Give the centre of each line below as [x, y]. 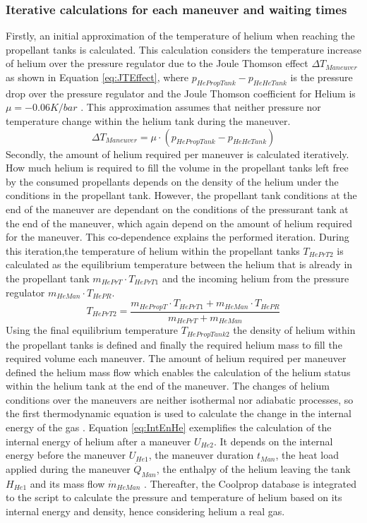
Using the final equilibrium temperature [92, 330]
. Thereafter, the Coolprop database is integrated [251, 483]
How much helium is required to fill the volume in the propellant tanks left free [177, 168]
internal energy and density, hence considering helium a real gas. [145, 511]
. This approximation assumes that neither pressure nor [201, 107]
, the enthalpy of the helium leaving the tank [253, 468]
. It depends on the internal [273, 441]
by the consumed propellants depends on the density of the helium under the [172, 181]
